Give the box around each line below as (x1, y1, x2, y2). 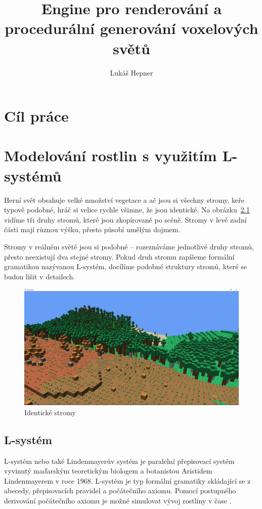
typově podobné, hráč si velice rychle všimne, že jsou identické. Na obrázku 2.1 (4, 204, 250, 215)
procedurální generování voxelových (5, 18, 258, 39)
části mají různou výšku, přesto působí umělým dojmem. (4, 224, 181, 235)
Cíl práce (4, 105, 69, 126)
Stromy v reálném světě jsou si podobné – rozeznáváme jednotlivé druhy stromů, (4, 241, 254, 251)
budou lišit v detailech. (4, 271, 75, 281)
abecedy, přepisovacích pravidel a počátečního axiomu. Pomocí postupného (4, 485, 236, 496)
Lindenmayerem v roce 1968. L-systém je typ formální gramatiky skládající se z (4, 475, 251, 486)
